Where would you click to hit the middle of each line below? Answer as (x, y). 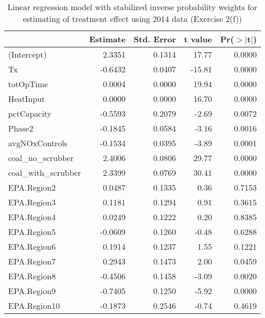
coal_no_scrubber (41, 158)
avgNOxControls (38, 143)
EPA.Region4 (32, 217)
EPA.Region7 (32, 261)
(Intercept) (28, 54)
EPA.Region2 (32, 187)
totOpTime (28, 84)
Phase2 (21, 128)
